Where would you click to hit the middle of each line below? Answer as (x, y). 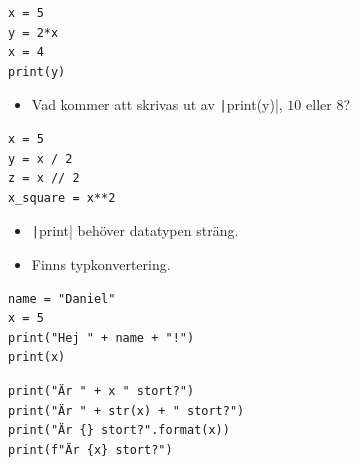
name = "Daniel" (62, 298)
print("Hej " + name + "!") (101, 337)
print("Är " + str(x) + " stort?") (126, 410)
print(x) (37, 357)
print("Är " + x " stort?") (101, 391)
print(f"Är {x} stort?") (90, 449)
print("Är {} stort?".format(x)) (119, 430)
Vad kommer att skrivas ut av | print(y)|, (157, 104)
